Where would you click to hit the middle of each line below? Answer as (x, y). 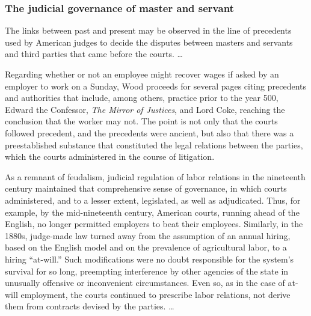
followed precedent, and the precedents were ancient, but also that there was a (149, 132)
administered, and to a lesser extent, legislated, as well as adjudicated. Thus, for (153, 200)
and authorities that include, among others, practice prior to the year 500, (142, 98)
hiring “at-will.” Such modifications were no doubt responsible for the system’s (149, 259)
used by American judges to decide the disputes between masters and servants (149, 42)
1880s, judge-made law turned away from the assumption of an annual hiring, (148, 235)
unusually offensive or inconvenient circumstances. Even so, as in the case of (145, 283)
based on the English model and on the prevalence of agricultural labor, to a (146, 247)
